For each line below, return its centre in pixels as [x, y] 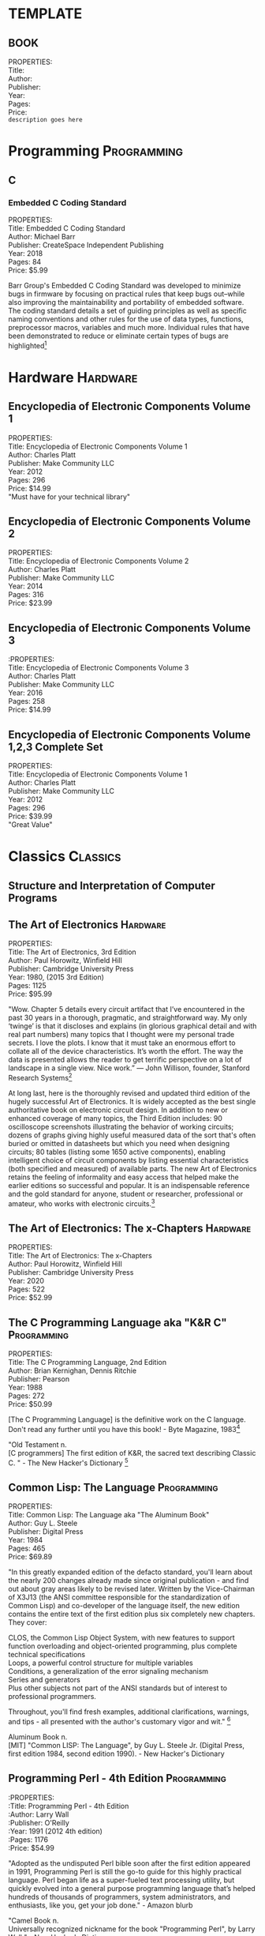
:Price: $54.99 [32, 1848]
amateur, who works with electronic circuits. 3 [82, 1203]
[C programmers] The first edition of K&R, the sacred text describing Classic [132, 1453]
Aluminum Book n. [38, 1737]
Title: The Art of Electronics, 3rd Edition [72, 952]
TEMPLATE [45, 14]
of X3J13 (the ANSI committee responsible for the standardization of [119, 1597]
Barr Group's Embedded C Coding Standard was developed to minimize [125, 285]
